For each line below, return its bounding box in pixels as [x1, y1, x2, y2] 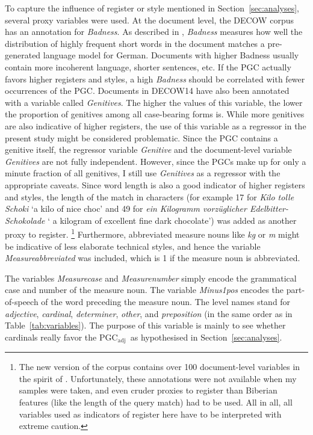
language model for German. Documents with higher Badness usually [43, 49, 299, 61]
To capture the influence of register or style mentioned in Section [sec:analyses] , [5, 2, 299, 14]
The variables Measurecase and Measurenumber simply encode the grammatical [5, 271, 297, 284]
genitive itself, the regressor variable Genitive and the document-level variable [5, 143, 292, 156]
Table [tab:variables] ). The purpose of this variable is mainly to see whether [5, 319, 286, 332]
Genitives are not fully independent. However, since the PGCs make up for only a [5, 155, 306, 167]
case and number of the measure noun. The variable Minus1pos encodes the [5, 283, 284, 296]
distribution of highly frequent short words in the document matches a [5, 37, 265, 49]
